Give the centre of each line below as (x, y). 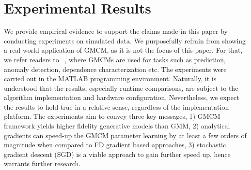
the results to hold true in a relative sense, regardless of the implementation (117, 106)
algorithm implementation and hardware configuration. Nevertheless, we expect (122, 97)
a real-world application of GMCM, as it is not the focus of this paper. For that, (123, 50)
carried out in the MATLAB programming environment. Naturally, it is (110, 78)
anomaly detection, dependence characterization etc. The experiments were (115, 69)
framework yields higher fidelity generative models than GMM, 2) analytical (117, 126)
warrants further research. (42, 163)
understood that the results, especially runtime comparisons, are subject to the (121, 88)
